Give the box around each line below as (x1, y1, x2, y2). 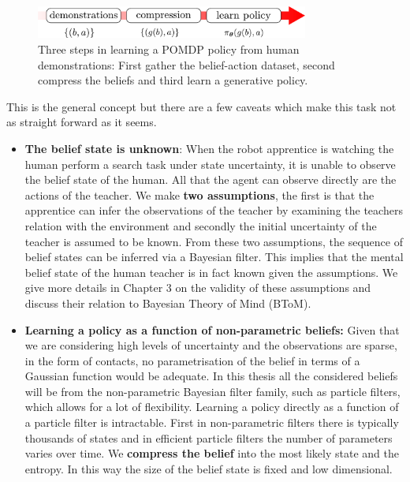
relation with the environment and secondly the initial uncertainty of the (24, 217, 377, 234)
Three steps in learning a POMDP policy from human (38, 41, 300, 57)
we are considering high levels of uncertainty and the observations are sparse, (24, 337, 397, 353)
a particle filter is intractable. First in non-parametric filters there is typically (24, 414, 399, 431)
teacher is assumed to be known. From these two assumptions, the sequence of (24, 233, 403, 249)
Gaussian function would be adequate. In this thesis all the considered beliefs (24, 368, 398, 384)
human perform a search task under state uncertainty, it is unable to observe (24, 155, 396, 172)
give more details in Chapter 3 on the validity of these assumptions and (24, 279, 371, 296)
